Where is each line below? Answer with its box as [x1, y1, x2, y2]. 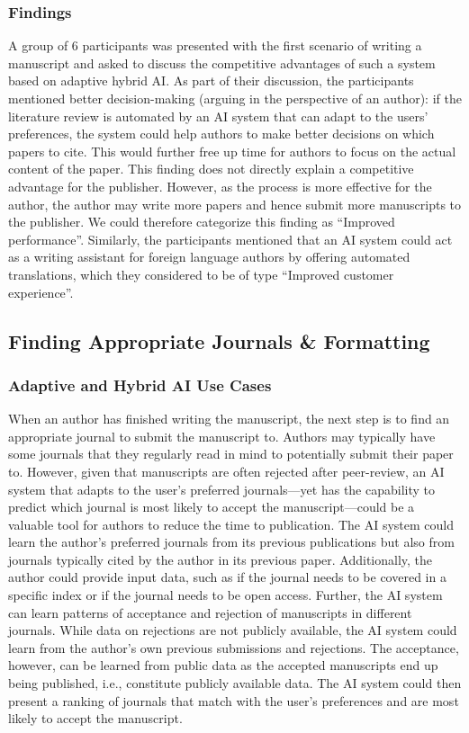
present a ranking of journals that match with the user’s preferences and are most [8, 691, 459, 710]
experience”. [8, 282, 74, 301]
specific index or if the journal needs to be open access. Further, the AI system [8, 586, 443, 604]
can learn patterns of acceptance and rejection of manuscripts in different [8, 603, 412, 621]
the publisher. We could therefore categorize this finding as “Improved [8, 212, 395, 231]
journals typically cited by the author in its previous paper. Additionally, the [8, 550, 433, 568]
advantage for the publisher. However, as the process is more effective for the [8, 176, 432, 195]
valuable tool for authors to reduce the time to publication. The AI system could [8, 514, 455, 533]
